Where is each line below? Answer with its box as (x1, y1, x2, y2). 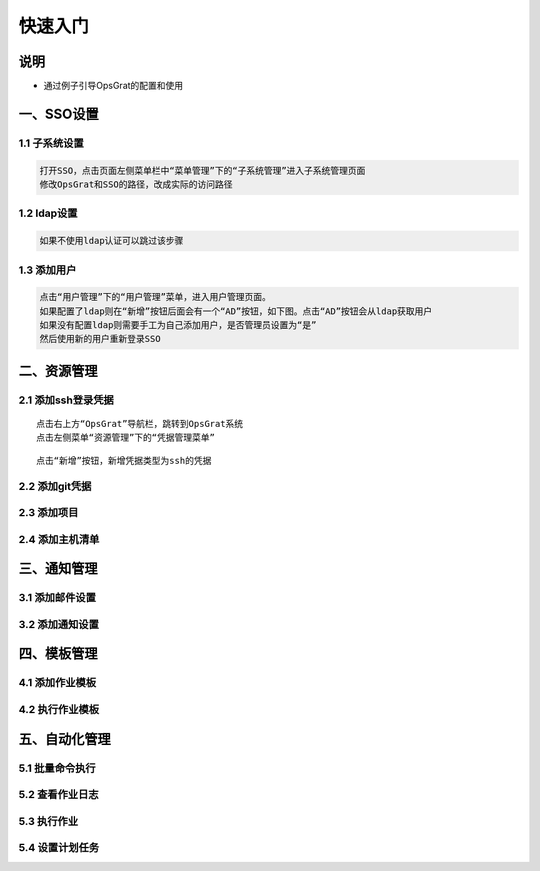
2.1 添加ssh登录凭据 (18, 393, 114, 407)
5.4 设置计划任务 (18, 841, 100, 855)
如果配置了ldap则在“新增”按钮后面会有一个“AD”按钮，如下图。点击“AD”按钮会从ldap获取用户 (39, 305, 433, 317)
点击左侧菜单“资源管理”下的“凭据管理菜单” (36, 432, 215, 444)
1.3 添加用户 (18, 263, 77, 277)
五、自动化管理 (18, 730, 111, 747)
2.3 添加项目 (18, 506, 79, 520)
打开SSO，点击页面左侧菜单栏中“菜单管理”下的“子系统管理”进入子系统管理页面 (39, 165, 366, 176)
